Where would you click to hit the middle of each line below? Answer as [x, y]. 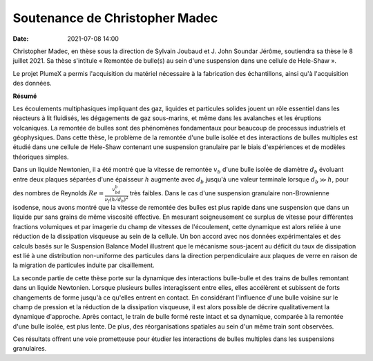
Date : [21, 39]
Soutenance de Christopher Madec [115, 18]
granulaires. [30, 349]
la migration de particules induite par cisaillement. [84, 265]
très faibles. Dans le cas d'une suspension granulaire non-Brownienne [229, 193]
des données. [32, 84]
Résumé [25, 96]
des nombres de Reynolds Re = [58, 193]
